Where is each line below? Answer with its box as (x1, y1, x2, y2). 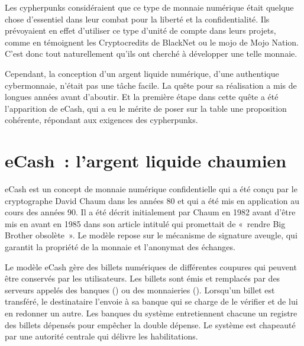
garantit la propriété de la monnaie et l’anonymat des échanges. (5, 241, 235, 253)
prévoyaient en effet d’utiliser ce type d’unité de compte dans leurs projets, (5, 24, 276, 37)
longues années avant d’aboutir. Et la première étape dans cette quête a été (5, 90, 279, 103)
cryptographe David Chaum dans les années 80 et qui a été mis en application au (5, 194, 299, 206)
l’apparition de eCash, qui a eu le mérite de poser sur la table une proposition (5, 102, 287, 114)
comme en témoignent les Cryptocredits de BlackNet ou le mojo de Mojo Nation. (5, 35, 299, 48)
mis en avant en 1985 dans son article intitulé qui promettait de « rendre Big (5, 217, 286, 229)
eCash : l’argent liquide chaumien (5, 148, 287, 173)
